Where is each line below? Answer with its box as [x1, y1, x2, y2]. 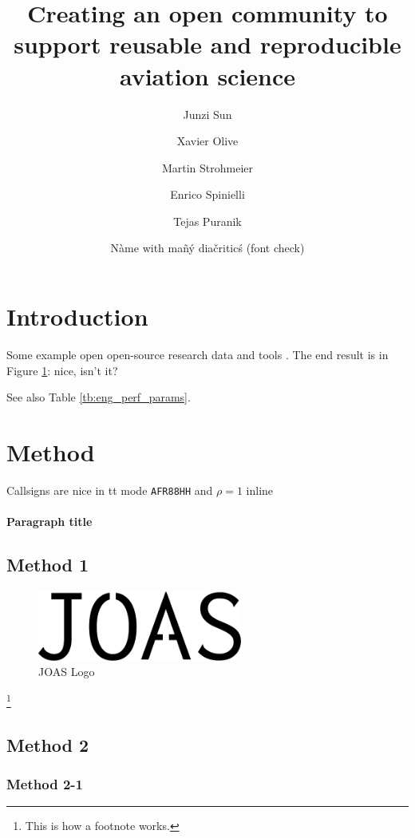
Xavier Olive [176, 132, 239, 149]
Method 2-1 [6, 774, 83, 794]
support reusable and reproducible [14, 28, 401, 61]
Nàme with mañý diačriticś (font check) [110, 239, 305, 256]
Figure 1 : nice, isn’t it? [6, 362, 118, 378]
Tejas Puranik [173, 212, 242, 229]
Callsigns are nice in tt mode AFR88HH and [6, 481, 213, 498]
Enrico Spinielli [170, 186, 245, 203]
